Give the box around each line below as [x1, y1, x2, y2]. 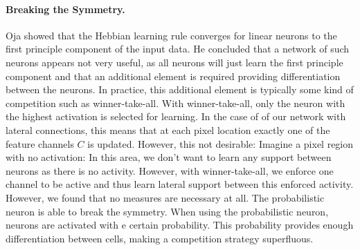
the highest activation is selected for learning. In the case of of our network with [6, 109, 346, 124]
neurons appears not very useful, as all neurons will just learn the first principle [6, 55, 343, 69]
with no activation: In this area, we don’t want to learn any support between [6, 150, 332, 164]
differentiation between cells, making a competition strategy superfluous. [6, 231, 314, 245]
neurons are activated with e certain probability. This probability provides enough [6, 218, 354, 232]
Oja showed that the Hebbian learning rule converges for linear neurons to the [6, 28, 337, 42]
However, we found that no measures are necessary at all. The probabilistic [6, 190, 325, 204]
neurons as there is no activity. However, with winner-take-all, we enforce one [6, 163, 334, 177]
